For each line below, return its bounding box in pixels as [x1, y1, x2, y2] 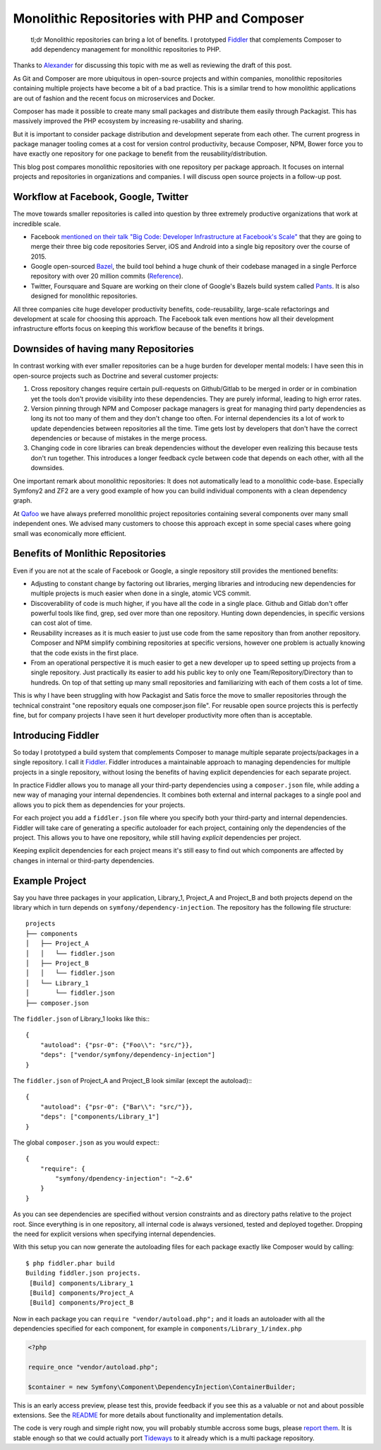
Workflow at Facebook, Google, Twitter [13, 191, 189, 203]
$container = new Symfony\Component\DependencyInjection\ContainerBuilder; [28, 1383, 296, 1391]
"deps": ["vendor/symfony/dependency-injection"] [40, 1051, 215, 1059]
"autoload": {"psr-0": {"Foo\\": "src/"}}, [40, 1041, 193, 1049]
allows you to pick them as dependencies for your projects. [13, 800, 186, 809]
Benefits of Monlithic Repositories [13, 548, 167, 560]
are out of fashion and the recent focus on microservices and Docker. [13, 94, 215, 103]
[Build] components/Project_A [29, 1289, 134, 1297]
